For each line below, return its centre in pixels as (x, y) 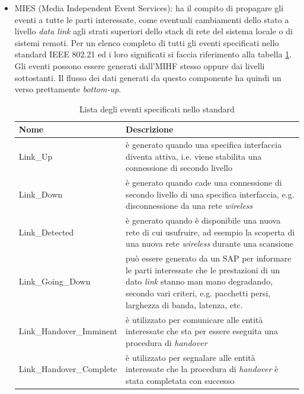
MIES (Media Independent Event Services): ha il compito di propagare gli (149, 8)
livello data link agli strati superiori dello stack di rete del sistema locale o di (153, 31)
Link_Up (36, 156)
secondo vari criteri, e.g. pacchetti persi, (198, 293)
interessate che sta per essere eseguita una (202, 331)
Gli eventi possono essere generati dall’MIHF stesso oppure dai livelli (140, 65)
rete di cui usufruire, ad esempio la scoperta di (210, 232)
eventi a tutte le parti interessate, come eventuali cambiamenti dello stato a (152, 19)
